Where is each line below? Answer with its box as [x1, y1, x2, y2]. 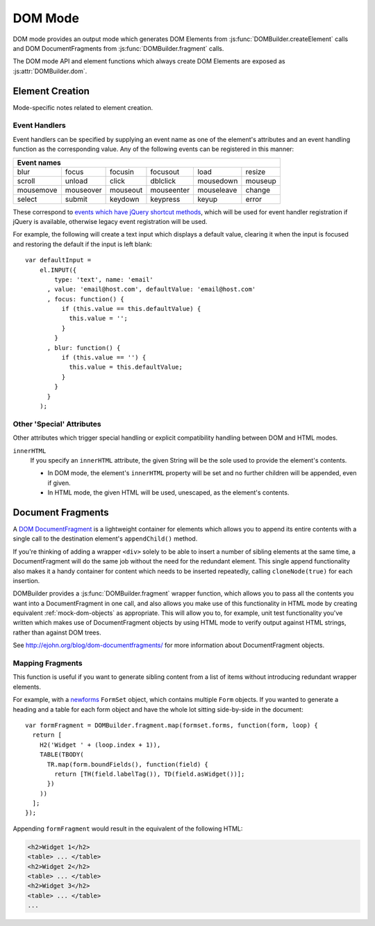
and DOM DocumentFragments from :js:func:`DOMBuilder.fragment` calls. [12, 44, 224, 52]
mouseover [65, 185, 102, 195]
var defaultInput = [25, 256, 92, 264]
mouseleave [197, 185, 237, 195]
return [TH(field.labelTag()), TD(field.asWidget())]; [54, 769, 245, 778]
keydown [109, 194, 140, 204]
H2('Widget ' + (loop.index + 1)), [39, 741, 161, 749]
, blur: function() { [47, 344, 121, 351]
